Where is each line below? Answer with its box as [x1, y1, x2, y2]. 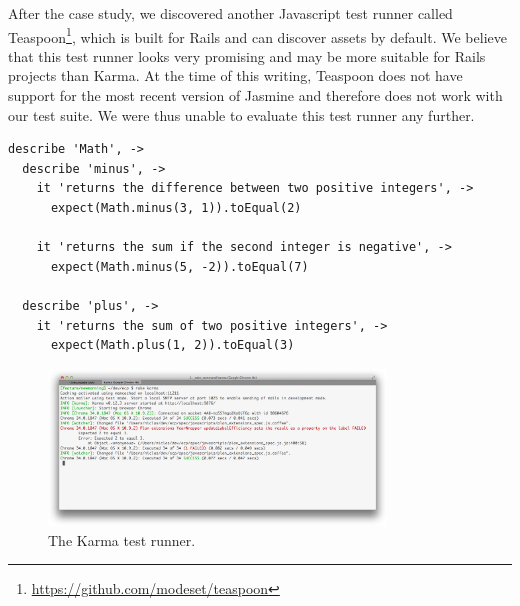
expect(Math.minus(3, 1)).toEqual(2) [50, 201, 302, 215]
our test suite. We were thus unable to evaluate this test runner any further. [8, 104, 475, 125]
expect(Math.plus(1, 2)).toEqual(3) [50, 338, 295, 353]
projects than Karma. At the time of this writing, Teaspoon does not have [8, 65, 463, 86]
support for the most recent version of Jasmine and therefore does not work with [8, 85, 503, 106]
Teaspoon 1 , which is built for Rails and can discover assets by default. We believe [8, 23, 507, 47]
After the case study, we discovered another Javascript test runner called [8, 3, 453, 23]
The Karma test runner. [48, 529, 196, 550]
